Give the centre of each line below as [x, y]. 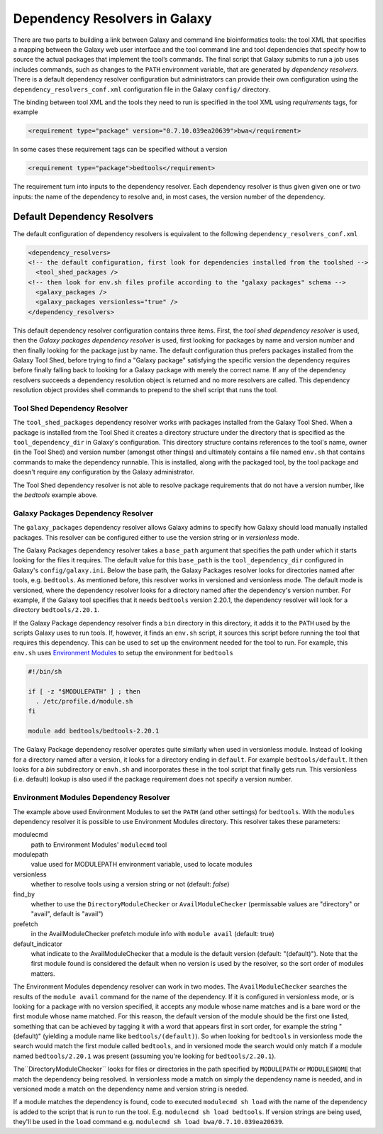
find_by [24, 894]
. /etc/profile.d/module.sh [84, 701]
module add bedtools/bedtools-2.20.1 [94, 731]
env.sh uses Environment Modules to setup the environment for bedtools [123, 652]
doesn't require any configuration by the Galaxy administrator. [104, 472]
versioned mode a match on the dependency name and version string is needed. [131, 1089]
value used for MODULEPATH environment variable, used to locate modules [141, 865]
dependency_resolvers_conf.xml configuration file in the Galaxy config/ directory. [142, 89]
